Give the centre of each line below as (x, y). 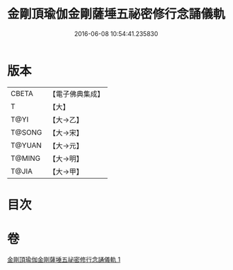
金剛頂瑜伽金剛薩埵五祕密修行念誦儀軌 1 (64, 259)
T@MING (26, 158)
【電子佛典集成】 (77, 94)
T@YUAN (26, 145)
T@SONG (27, 132)
